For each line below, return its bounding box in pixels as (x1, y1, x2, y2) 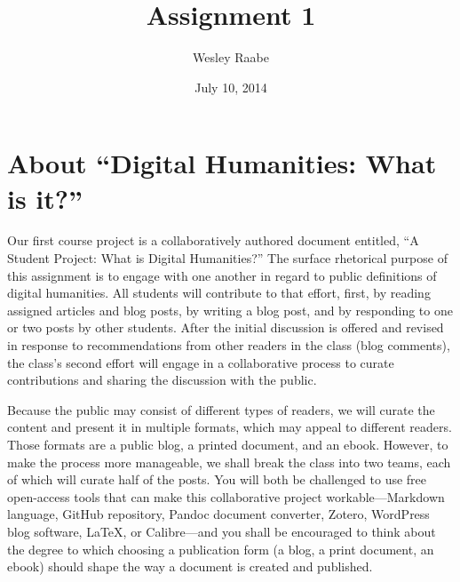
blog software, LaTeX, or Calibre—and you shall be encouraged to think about (7, 522, 436, 540)
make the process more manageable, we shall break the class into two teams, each (7, 452, 451, 471)
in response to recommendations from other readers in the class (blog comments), (7, 336, 450, 354)
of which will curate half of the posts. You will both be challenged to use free (7, 470, 427, 489)
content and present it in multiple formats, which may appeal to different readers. (7, 418, 452, 436)
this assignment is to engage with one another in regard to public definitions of (7, 266, 437, 284)
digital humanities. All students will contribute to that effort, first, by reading (7, 283, 431, 302)
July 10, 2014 (194, 77, 267, 96)
